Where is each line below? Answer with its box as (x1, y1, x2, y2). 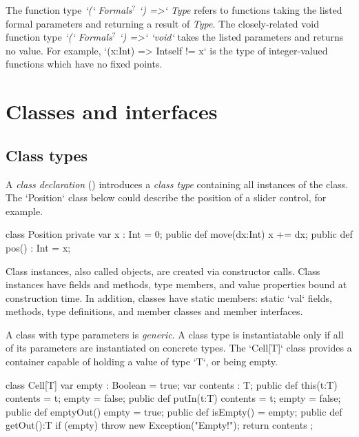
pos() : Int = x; (6, 240, 71, 254)
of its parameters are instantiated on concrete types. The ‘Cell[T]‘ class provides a (6, 341, 352, 355)
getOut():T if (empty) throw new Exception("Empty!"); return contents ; (6, 418, 314, 432)
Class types (6, 144, 88, 165)
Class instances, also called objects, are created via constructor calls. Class (6, 263, 320, 278)
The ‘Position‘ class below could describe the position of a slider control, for (6, 190, 327, 205)
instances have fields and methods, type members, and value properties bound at (6, 277, 347, 292)
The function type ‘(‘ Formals (6, 3, 132, 17)
